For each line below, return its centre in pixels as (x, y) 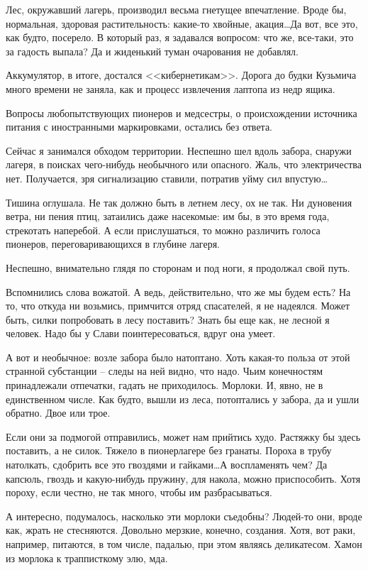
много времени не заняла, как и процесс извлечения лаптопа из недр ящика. (171, 88)
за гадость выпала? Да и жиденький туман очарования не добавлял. (152, 51)
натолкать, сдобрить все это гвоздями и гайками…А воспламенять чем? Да (167, 465)
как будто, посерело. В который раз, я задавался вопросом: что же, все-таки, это (180, 37)
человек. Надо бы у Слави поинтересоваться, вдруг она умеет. (141, 333)
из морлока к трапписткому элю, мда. (87, 558)
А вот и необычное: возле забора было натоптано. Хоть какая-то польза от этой (178, 357)
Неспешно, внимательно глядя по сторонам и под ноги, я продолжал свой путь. (178, 267)
